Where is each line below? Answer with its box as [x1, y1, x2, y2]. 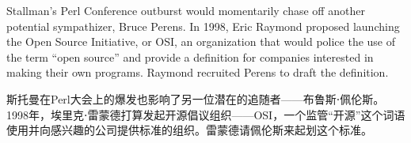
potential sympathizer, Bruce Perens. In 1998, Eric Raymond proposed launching [6, 17, 400, 34]
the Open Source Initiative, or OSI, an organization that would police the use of [6, 33, 396, 50]
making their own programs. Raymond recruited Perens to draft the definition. [6, 64, 389, 81]
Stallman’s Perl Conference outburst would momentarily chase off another [6, 2, 365, 18]
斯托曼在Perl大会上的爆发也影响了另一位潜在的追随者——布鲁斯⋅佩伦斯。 [6, 90, 385, 107]
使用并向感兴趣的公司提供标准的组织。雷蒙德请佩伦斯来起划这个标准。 [6, 122, 372, 138]
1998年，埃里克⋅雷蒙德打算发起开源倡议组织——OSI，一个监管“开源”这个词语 [6, 106, 405, 122]
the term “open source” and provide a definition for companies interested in [6, 48, 374, 65]
